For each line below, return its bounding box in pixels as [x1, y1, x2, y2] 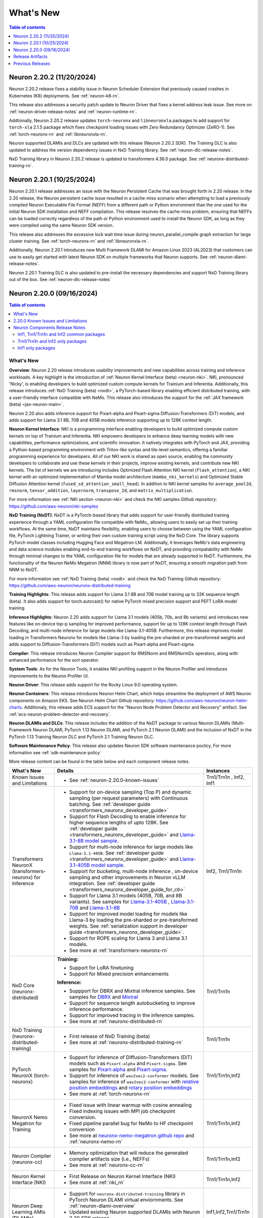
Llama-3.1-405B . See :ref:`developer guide [69, 850, 164, 856]
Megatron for [12, 1120, 42, 1127]
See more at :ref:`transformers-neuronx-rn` [69, 947, 169, 954]
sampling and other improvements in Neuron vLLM [69, 874, 186, 881]
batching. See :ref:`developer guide [69, 801, 150, 808]
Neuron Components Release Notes [13, 324, 85, 330]
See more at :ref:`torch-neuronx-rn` [69, 1090, 151, 1097]
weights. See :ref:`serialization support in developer [69, 923, 188, 930]
